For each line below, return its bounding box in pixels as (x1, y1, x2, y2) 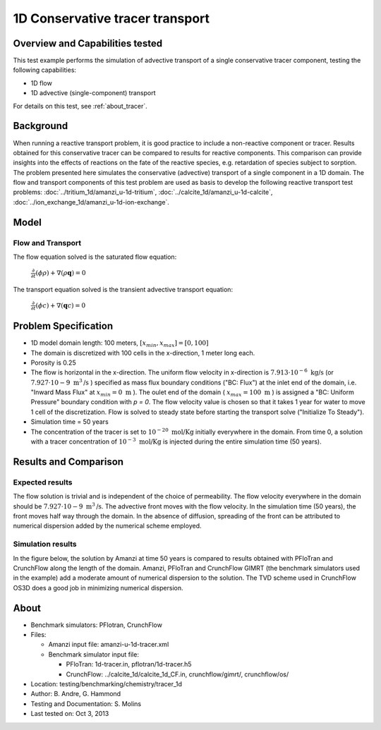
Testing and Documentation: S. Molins (30, 699, 141, 708)
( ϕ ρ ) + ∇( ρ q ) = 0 (35, 269, 86, 277)
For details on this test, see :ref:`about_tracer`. (13, 102, 147, 110)
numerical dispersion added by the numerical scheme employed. (13, 522, 202, 530)
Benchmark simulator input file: (48, 650, 139, 659)
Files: (30, 630, 47, 638)
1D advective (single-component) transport (30, 89, 156, 97)
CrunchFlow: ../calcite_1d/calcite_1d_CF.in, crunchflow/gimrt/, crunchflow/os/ (66, 670, 289, 679)
